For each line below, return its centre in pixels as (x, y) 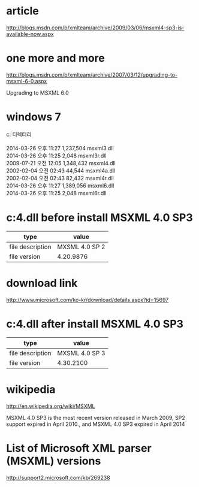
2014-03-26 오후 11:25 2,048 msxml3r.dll (56, 155)
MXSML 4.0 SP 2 (81, 247)
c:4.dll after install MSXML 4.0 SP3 (95, 324)
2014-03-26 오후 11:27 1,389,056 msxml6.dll (60, 185)
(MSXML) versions (54, 461)
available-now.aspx (30, 34)
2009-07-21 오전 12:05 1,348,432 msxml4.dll (61, 163)
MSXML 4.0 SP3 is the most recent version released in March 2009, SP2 (96, 418)
